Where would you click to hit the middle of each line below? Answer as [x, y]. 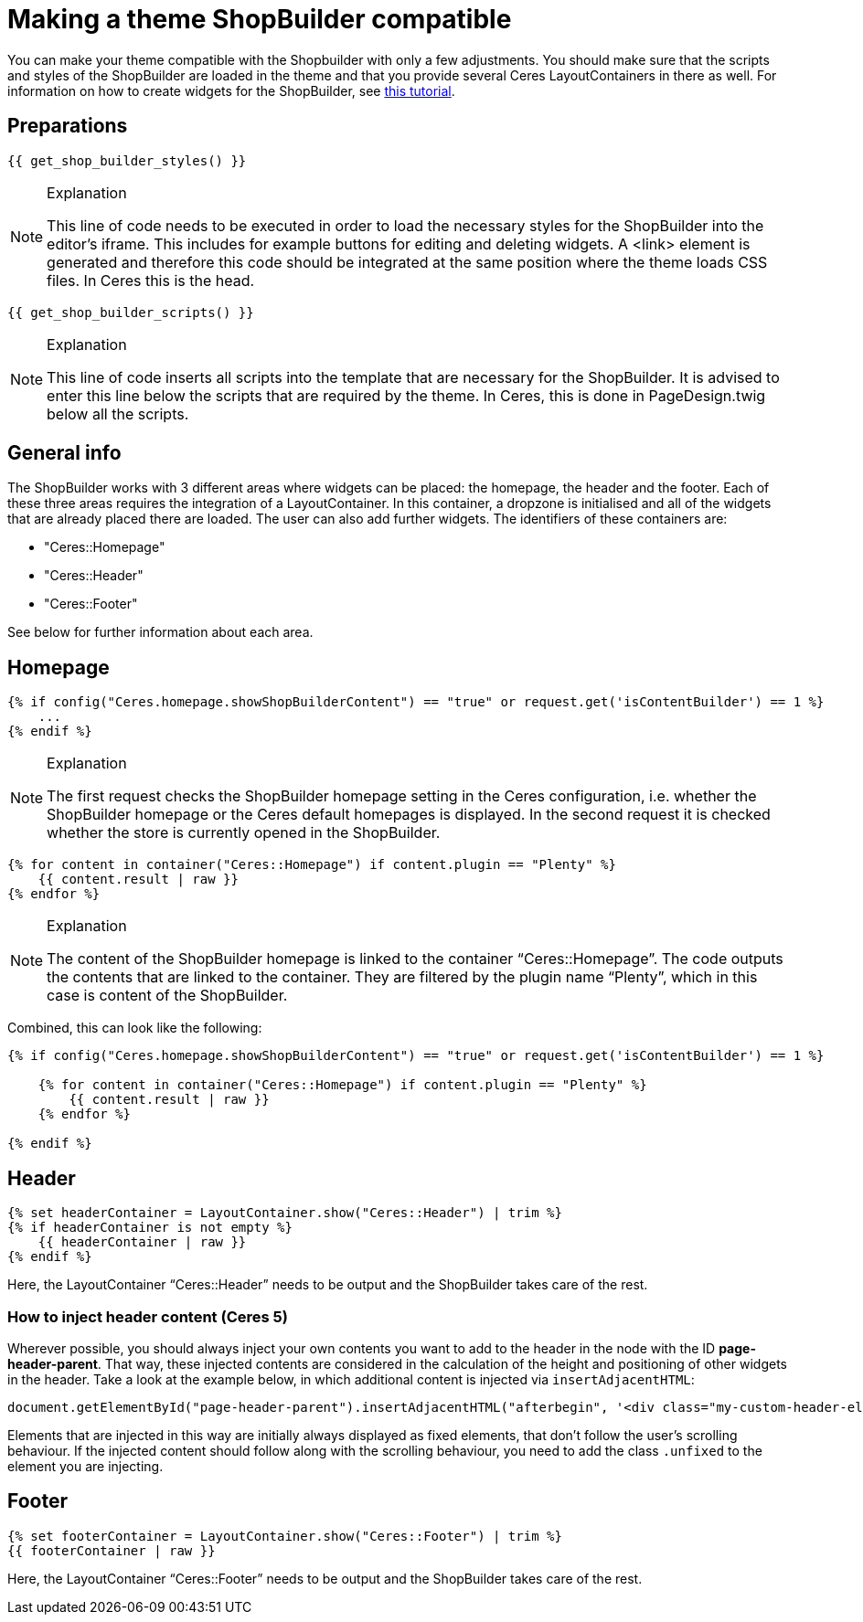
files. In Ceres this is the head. [151, 280]
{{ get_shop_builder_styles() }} [127, 160]
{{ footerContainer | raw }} [112, 1550]
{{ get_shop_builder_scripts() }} [131, 312]
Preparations [68, 126]
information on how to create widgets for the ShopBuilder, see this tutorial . [231, 90]
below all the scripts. [118, 413]
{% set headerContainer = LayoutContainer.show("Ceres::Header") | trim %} [285, 1213]
